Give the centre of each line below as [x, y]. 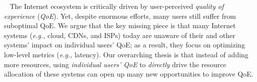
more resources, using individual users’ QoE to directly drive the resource [115, 64]
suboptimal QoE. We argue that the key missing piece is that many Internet [120, 25]
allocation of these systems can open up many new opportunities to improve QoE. [129, 74]
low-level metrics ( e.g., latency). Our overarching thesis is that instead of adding [126, 54]
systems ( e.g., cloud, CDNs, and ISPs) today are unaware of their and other [120, 35]
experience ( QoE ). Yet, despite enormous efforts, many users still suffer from [120, 16]
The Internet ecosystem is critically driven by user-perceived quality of [117, 6]
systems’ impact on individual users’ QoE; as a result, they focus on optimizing [125, 45]
